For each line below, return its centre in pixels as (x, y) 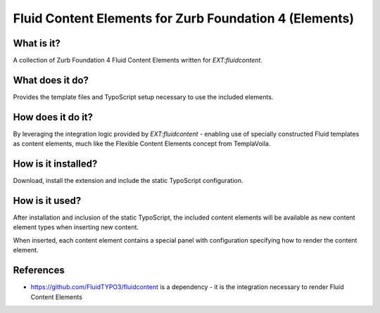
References (39, 270)
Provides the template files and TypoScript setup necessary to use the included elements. (143, 97)
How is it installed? (55, 164)
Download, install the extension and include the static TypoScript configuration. (128, 181)
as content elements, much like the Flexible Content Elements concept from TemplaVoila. (142, 143)
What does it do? (51, 80)
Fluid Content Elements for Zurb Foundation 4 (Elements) (184, 18)
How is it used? (47, 200)
